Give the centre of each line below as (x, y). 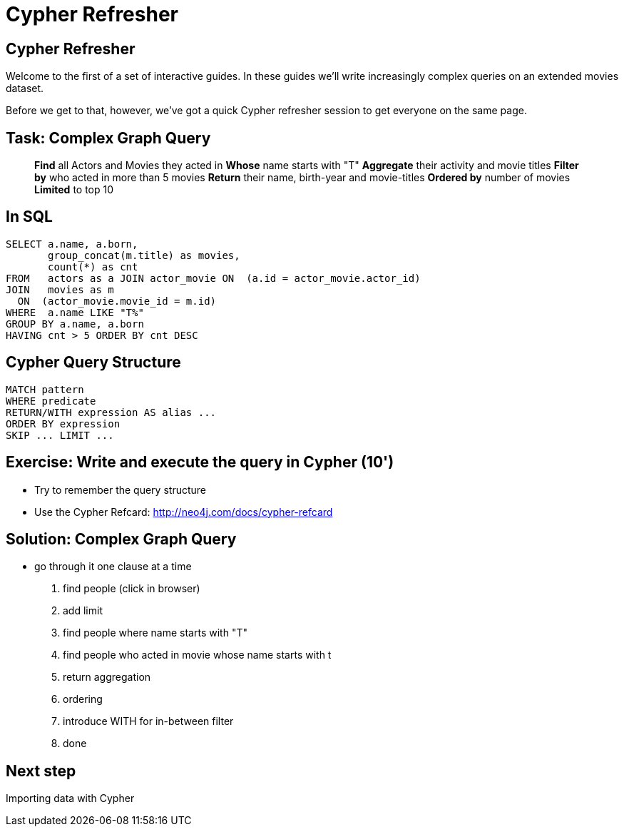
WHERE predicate (51, 401)
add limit (83, 611)
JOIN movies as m (60, 289)
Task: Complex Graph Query (108, 138)
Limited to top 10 (74, 190)
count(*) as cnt (93, 267)
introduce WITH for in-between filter (148, 721)
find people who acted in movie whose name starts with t (197, 655)
